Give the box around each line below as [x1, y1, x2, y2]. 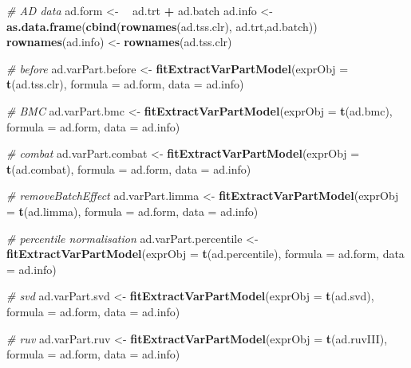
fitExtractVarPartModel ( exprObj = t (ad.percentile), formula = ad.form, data [6, 245, 405, 262]
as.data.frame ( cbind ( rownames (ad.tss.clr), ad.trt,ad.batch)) [6, 18, 318, 34]
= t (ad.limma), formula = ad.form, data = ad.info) [6, 202, 259, 219]
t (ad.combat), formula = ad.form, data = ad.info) [6, 160, 251, 177]
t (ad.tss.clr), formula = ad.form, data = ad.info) [6, 76, 244, 92]
